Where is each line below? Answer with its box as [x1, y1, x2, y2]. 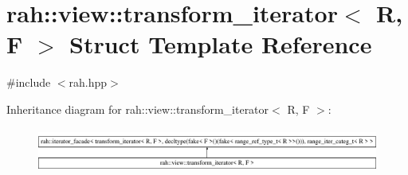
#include [6, 74, 51, 91]
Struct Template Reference [69, 28, 372, 60]
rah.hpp [69, 74, 108, 91]
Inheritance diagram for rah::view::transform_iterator [6, 100, 269, 117]
